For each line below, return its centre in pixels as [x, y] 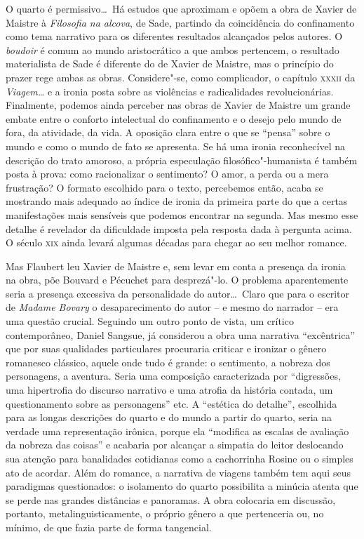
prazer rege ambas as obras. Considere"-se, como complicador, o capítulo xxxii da [181, 77]
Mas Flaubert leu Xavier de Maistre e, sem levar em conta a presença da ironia [176, 266]
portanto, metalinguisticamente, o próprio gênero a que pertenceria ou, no [165, 513]
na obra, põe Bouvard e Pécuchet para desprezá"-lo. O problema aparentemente [177, 280]
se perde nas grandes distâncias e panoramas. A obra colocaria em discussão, [171, 499]
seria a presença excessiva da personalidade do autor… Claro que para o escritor [178, 293]
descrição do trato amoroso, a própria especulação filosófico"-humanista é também [182, 160]
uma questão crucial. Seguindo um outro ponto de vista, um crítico [150, 321]
